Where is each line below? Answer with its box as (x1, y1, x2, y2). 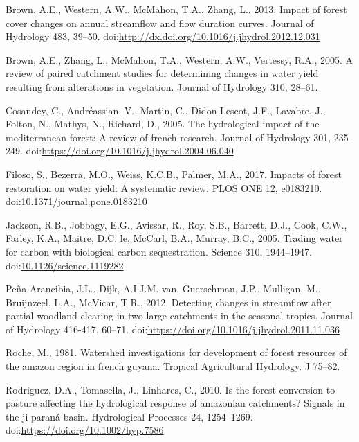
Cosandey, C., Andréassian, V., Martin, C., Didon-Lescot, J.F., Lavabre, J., (6, 103, 326, 117)
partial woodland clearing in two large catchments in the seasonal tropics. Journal (6, 308, 353, 323)
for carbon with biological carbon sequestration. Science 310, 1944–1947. (6, 244, 312, 258)
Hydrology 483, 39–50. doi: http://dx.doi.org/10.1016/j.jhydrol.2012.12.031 (6, 29, 320, 44)
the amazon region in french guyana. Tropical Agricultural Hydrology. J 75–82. (6, 359, 340, 373)
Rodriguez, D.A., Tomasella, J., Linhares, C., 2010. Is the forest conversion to (6, 382, 335, 396)
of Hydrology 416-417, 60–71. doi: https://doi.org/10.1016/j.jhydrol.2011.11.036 (6, 321, 340, 336)
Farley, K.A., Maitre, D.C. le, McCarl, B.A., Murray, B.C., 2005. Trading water (6, 231, 343, 245)
